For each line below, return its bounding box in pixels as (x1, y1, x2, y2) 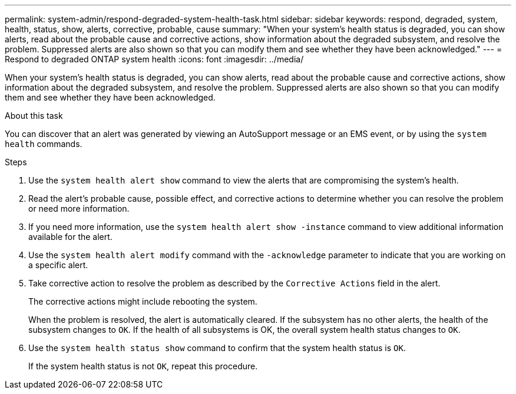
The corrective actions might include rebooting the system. (28, 296, 257, 306)
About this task (5, 111, 63, 121)
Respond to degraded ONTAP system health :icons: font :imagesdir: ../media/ (5, 54, 304, 64)
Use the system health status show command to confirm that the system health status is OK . (28, 343, 406, 353)
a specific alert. (28, 260, 88, 270)
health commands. (5, 139, 82, 149)
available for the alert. (28, 232, 113, 242)
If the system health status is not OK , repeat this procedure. (28, 361, 258, 371)
